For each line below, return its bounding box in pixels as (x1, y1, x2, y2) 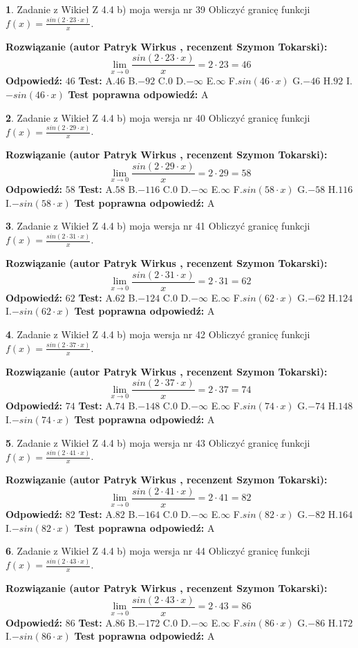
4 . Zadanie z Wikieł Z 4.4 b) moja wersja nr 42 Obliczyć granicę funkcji (6, 326, 310, 341)
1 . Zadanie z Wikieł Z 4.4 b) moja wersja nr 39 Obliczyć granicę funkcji (6, 2, 310, 16)
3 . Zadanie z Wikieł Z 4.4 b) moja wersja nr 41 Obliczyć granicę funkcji (6, 219, 310, 233)
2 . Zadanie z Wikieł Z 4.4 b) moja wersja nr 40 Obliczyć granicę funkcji (6, 110, 310, 124)
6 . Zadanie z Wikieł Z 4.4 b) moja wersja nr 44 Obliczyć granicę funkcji (6, 544, 310, 558)
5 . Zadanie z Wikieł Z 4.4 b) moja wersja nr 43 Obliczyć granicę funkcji (6, 435, 310, 450)
